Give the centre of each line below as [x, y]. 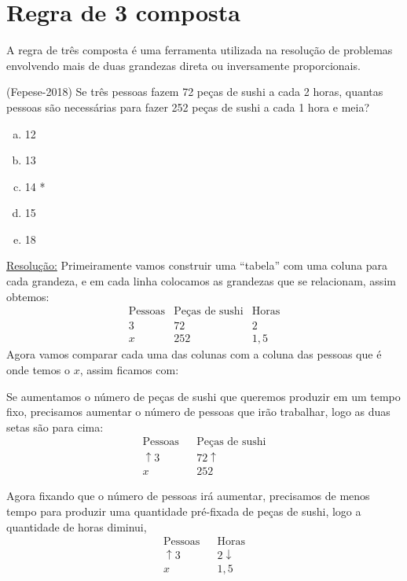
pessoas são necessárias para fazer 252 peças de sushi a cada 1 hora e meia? [188, 107]
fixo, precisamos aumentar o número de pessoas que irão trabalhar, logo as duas [198, 412]
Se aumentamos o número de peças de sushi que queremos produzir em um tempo [203, 396]
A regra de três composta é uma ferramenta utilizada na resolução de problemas [200, 50]
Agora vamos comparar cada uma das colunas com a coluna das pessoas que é [194, 354]
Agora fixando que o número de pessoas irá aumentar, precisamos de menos [188, 496]
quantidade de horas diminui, [77, 526]
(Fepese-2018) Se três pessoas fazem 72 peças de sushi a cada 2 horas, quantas [195, 92]
